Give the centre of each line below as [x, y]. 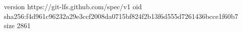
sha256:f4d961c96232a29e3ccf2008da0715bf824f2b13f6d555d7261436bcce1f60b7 [121, 16]
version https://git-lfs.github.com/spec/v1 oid [73, 6]
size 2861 [17, 25]
